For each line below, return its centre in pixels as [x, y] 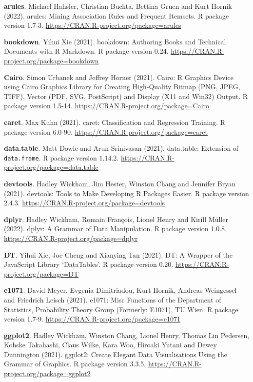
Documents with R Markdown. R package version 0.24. [86, 51]
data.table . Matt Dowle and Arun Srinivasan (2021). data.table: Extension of [121, 148]
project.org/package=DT [41, 273]
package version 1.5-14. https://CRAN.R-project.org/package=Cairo [107, 106]
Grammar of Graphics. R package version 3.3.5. [75, 364]
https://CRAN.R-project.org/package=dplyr [71, 238]
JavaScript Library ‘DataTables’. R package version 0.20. [89, 264]
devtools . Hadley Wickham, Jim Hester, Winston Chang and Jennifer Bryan [120, 183]
